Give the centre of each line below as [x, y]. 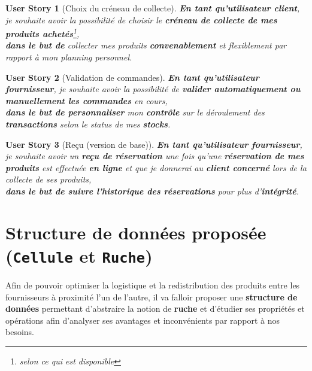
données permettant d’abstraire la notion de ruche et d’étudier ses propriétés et [155, 308]
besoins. [20, 332]
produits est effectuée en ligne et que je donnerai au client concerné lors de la [156, 167]
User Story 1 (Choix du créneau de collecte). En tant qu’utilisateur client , [153, 8]
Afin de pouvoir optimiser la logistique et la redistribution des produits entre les [153, 285]
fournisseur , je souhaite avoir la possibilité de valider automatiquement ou [153, 89]
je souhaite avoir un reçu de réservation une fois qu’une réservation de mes [155, 156]
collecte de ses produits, [49, 179]
